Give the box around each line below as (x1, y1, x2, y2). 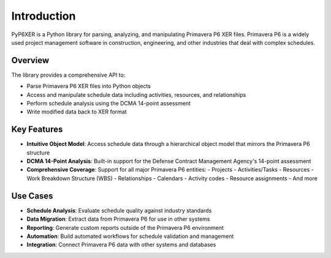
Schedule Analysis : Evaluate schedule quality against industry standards (26, 207, 212, 214)
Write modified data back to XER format (26, 108, 127, 116)
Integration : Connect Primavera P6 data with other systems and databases (26, 241, 216, 248)
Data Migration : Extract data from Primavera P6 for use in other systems (26, 215, 210, 223)
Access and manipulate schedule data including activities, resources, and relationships (26, 91, 246, 98)
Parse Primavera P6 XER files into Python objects (26, 83, 151, 90)
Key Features (11, 124, 63, 135)
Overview (11, 55, 50, 66)
